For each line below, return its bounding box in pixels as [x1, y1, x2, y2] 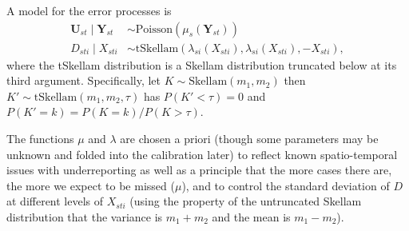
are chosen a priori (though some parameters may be [120, 130, 379, 147]
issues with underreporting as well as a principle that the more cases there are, [6, 161, 392, 178]
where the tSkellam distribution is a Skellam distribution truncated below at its [6, 56, 397, 73]
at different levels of [6, 193, 104, 209]
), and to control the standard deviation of [181, 177, 390, 193]
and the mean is [212, 209, 291, 225]
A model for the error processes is [6, 2, 172, 18]
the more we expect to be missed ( [6, 177, 175, 193]
